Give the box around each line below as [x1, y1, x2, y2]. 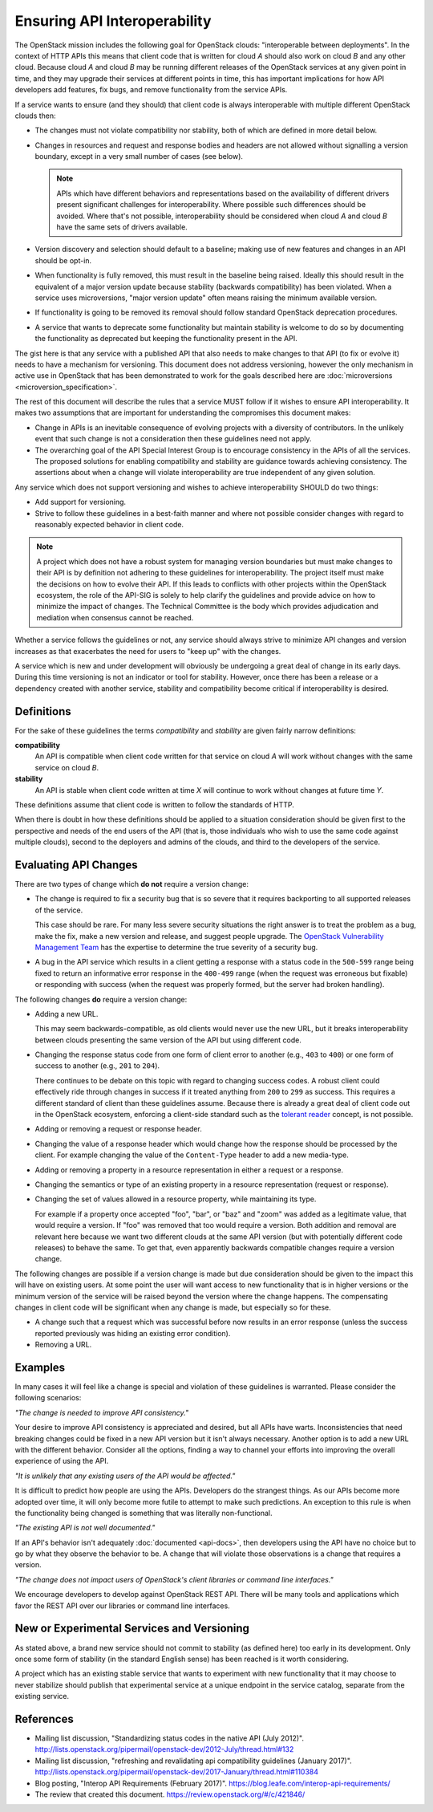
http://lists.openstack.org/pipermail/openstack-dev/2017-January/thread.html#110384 [34, 1767, 319, 1777]
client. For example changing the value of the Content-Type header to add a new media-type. [34, 1150, 349, 1160]
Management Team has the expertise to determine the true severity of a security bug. [34, 942, 318, 952]
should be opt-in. [34, 255, 92, 265]
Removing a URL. [34, 1340, 92, 1350]
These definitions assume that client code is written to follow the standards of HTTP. [14, 799, 294, 810]
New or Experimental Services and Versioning [14, 1622, 250, 1635]
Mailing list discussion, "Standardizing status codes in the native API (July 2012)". [34, 1733, 305, 1743]
